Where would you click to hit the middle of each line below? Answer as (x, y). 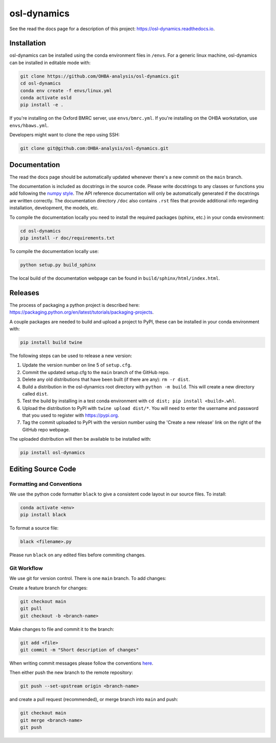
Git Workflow (26, 568)
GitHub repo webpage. (46, 429)
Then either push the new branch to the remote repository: (71, 673)
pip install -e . (42, 105)
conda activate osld (46, 98)
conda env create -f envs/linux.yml (66, 90)
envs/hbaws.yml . (29, 125)
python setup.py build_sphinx (58, 265)
